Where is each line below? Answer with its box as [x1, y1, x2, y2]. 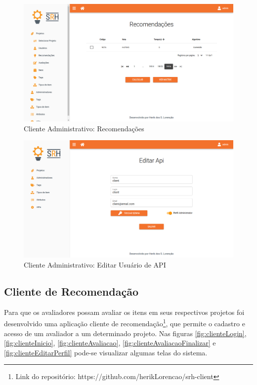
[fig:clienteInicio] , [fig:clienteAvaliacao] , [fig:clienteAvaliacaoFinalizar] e [4, 338, 216, 348]
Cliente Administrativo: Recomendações [24, 123, 144, 133]
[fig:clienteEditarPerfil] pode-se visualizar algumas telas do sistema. [4, 347, 208, 357]
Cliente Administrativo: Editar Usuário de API [24, 259, 166, 269]
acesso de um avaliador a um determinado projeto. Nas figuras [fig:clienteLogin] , [4, 328, 247, 338]
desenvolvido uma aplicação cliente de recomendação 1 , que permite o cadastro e [4, 317, 245, 328]
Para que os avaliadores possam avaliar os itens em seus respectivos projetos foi [4, 307, 245, 317]
